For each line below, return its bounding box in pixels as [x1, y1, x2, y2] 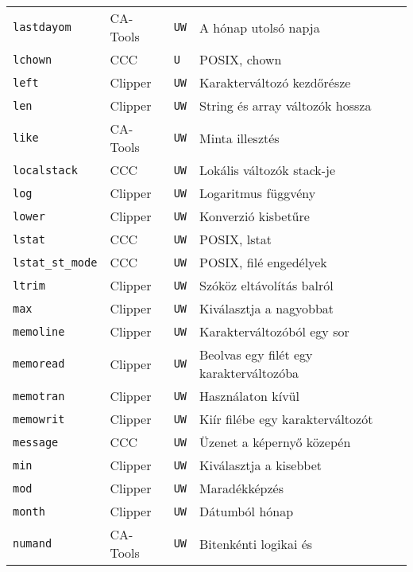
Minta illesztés [199, 128, 280, 147]
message [13, 435, 59, 449]
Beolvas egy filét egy [199, 345, 313, 364]
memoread [13, 357, 65, 370]
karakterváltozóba [199, 364, 299, 382]
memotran [13, 389, 65, 403]
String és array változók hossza [199, 96, 372, 115]
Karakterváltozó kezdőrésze [199, 73, 351, 91]
